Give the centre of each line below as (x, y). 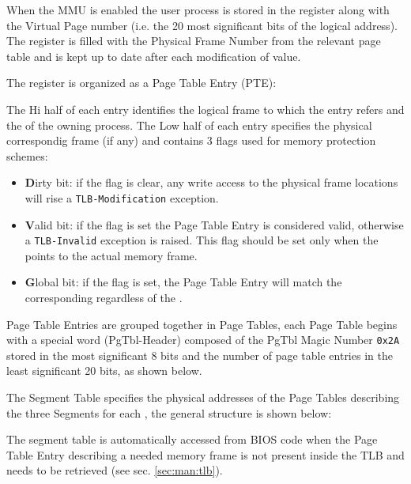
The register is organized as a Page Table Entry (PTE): (141, 83)
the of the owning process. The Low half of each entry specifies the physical (189, 125)
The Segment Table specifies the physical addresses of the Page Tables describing (203, 397)
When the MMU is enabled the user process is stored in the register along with (198, 9)
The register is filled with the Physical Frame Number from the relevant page (194, 41)
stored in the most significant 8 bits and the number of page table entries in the (200, 355)
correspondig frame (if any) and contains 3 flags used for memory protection (191, 140)
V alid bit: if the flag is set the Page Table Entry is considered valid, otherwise (214, 224)
